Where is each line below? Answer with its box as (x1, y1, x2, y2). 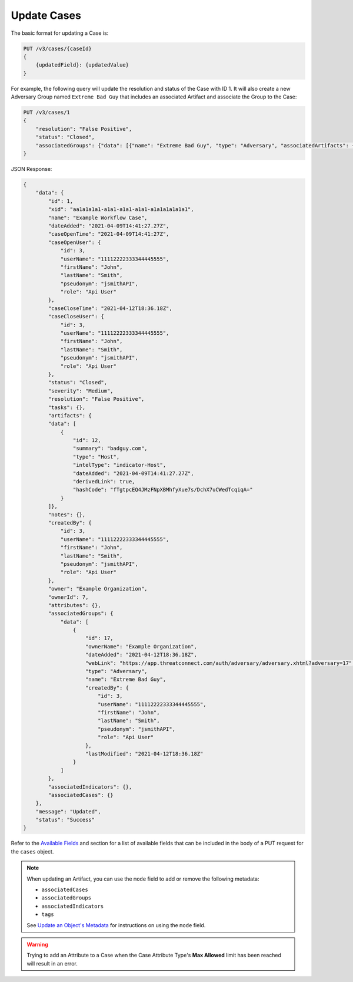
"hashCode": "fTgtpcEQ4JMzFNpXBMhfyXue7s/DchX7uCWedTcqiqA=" (72, 486, 253, 493)
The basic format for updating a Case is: (11, 29, 109, 37)
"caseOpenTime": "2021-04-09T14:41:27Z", (48, 230, 169, 238)
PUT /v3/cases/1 (23, 109, 71, 116)
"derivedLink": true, (72, 478, 135, 485)
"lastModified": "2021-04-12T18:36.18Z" (85, 750, 204, 757)
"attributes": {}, (48, 602, 101, 608)
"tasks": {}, (48, 404, 86, 411)
